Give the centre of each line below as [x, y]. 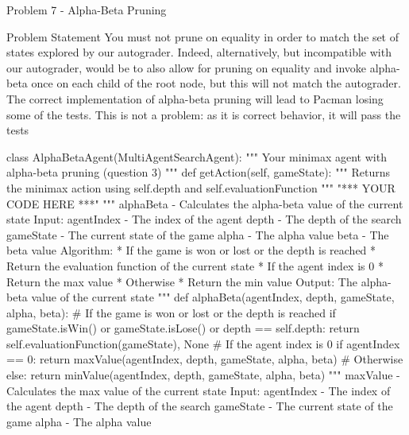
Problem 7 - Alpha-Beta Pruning [87, 10]
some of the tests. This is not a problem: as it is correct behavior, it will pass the [204, 114]
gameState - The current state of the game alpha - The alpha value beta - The [198, 234]
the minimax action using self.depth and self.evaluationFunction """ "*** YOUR [201, 187]
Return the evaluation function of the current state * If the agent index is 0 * [195, 265]
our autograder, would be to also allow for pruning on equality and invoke [186, 67]
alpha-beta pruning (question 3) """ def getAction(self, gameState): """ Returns [199, 172]
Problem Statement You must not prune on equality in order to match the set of [203, 36]
